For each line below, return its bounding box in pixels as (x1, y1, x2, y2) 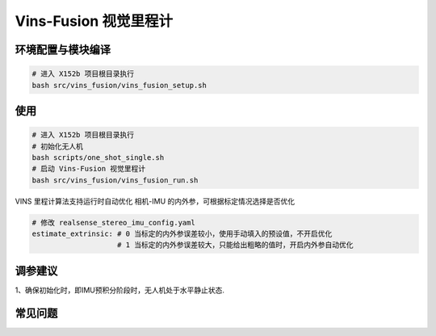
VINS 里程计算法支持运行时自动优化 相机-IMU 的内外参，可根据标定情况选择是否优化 (15, 196, 296, 206)
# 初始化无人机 (31, 141, 84, 151)
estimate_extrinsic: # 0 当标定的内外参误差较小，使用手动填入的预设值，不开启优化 (31, 229, 333, 238)
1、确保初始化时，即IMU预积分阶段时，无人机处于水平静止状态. (15, 285, 225, 295)
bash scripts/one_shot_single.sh (31, 153, 165, 162)
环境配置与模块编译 (15, 43, 111, 57)
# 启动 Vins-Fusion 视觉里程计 (31, 164, 146, 174)
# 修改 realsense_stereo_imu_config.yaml (31, 218, 195, 227)
